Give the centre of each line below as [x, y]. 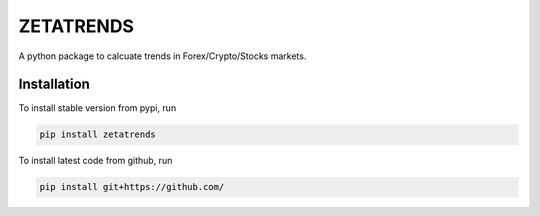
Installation [54, 84]
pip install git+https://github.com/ [132, 187]
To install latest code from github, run [95, 161]
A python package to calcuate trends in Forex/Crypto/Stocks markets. [162, 56]
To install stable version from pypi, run [97, 108]
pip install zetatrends [98, 134]
